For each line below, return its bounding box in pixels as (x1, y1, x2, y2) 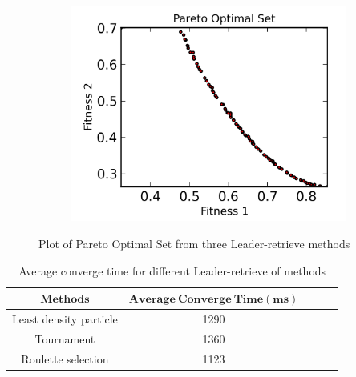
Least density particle (12, 311, 118, 327)
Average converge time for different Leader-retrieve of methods (18, 262, 326, 279)
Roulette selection (21, 350, 109, 367)
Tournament (34, 330, 95, 347)
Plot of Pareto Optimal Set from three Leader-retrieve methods (38, 235, 350, 251)
